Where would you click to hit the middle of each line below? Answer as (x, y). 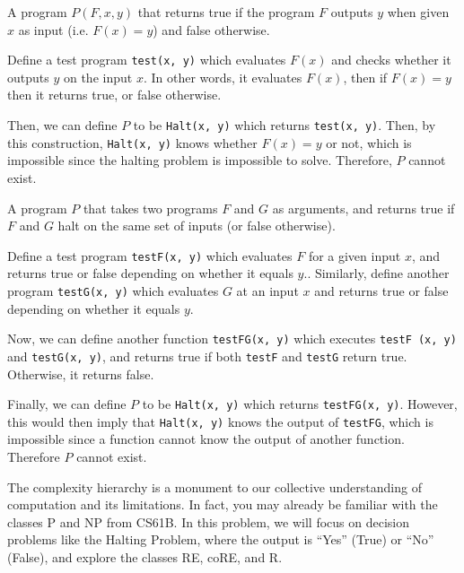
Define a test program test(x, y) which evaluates (147, 60)
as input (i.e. (53, 29)
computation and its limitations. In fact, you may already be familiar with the (223, 504)
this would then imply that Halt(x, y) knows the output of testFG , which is (220, 421)
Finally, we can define (67, 404)
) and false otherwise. (211, 29)
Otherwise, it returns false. (81, 373)
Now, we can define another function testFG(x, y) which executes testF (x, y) (232, 339)
